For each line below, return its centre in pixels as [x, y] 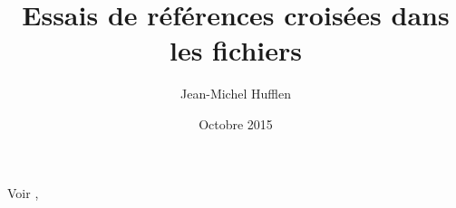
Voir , [23, 192]
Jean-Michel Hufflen [236, 94]
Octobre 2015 [236, 123]
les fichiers [236, 50]
